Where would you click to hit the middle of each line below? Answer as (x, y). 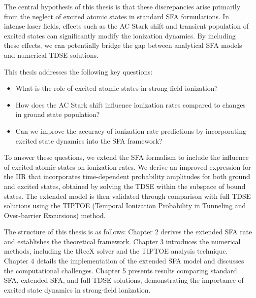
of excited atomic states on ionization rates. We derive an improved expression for (128, 167)
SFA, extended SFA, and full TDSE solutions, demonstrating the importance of (124, 280)
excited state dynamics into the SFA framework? (89, 140)
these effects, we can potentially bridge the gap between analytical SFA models (123, 45)
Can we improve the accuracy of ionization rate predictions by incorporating (131, 130)
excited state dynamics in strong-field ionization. (77, 289)
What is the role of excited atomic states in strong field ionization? (117, 88)
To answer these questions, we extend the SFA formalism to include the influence (126, 157)
